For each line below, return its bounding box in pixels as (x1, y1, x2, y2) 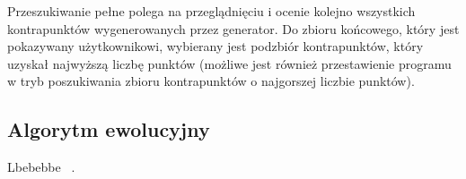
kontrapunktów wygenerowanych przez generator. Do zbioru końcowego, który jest (7, 19, 460, 38)
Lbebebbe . (7, 158, 75, 176)
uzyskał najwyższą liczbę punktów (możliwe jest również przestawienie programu (7, 54, 452, 72)
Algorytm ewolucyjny (7, 115, 210, 143)
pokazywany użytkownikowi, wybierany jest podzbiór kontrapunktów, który (7, 37, 424, 55)
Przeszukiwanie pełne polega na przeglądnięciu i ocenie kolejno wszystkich (7, 2, 416, 20)
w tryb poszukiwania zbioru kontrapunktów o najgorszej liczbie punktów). (7, 72, 415, 90)
